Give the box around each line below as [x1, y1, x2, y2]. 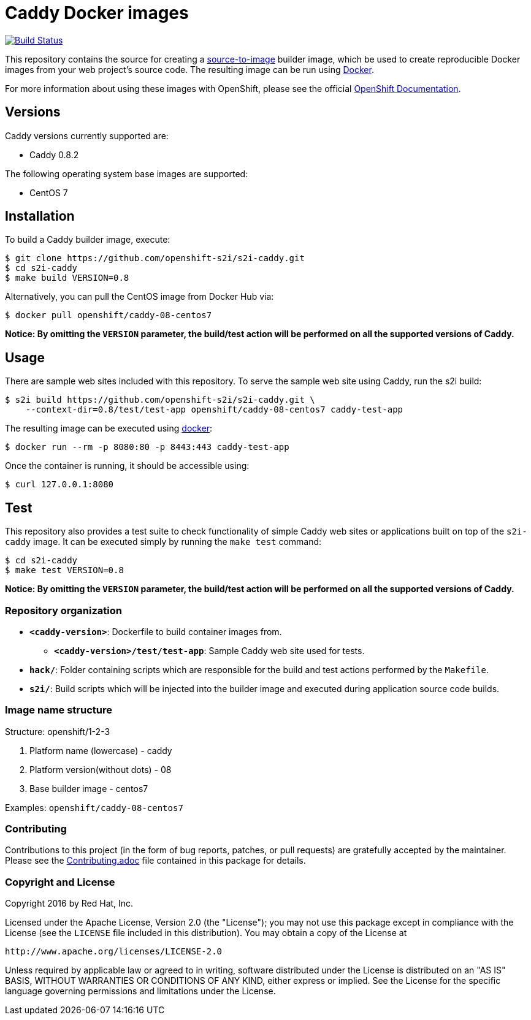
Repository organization [5, 604, 122, 617]
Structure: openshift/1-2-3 [5, 726, 110, 737]
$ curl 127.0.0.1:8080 [5, 479, 114, 490]
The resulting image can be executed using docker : [5, 423, 213, 434]
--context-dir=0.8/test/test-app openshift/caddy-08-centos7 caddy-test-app [25, 405, 403, 415]
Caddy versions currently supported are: [5, 130, 169, 141]
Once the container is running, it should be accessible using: [5, 460, 250, 471]
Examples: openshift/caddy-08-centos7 [5, 802, 183, 813]
